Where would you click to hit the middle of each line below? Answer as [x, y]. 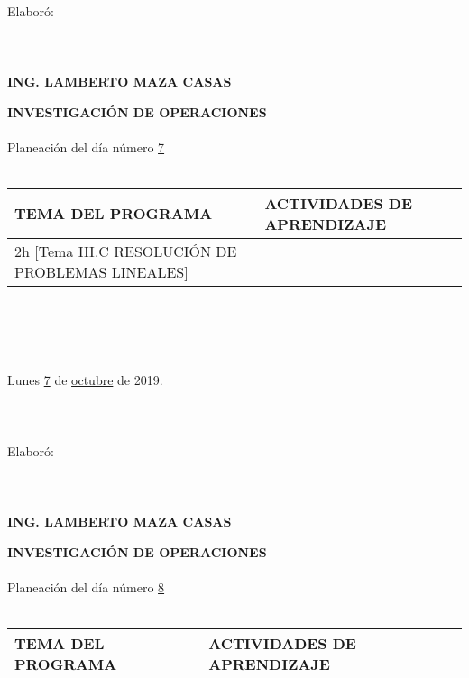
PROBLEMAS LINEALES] [101, 271]
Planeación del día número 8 [86, 586]
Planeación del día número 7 [86, 147]
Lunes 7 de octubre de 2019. [85, 380]
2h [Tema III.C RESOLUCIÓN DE [126, 251]
